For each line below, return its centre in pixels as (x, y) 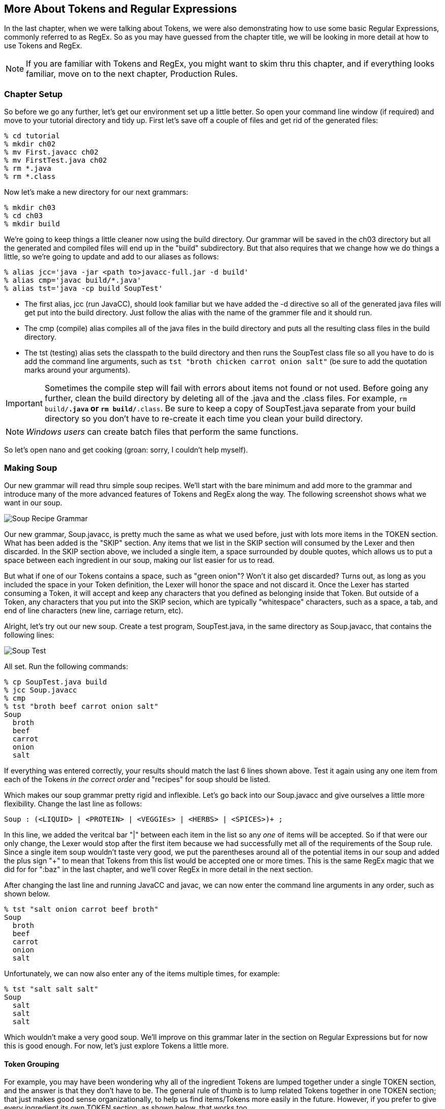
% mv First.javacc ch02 (51, 152)
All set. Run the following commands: (66, 666)
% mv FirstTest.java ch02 (56, 160)
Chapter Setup (34, 94)
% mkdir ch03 (30, 208)
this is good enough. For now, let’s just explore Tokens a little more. (116, 1045)
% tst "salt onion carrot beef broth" (81, 909)
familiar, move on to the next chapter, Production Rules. (132, 74)
